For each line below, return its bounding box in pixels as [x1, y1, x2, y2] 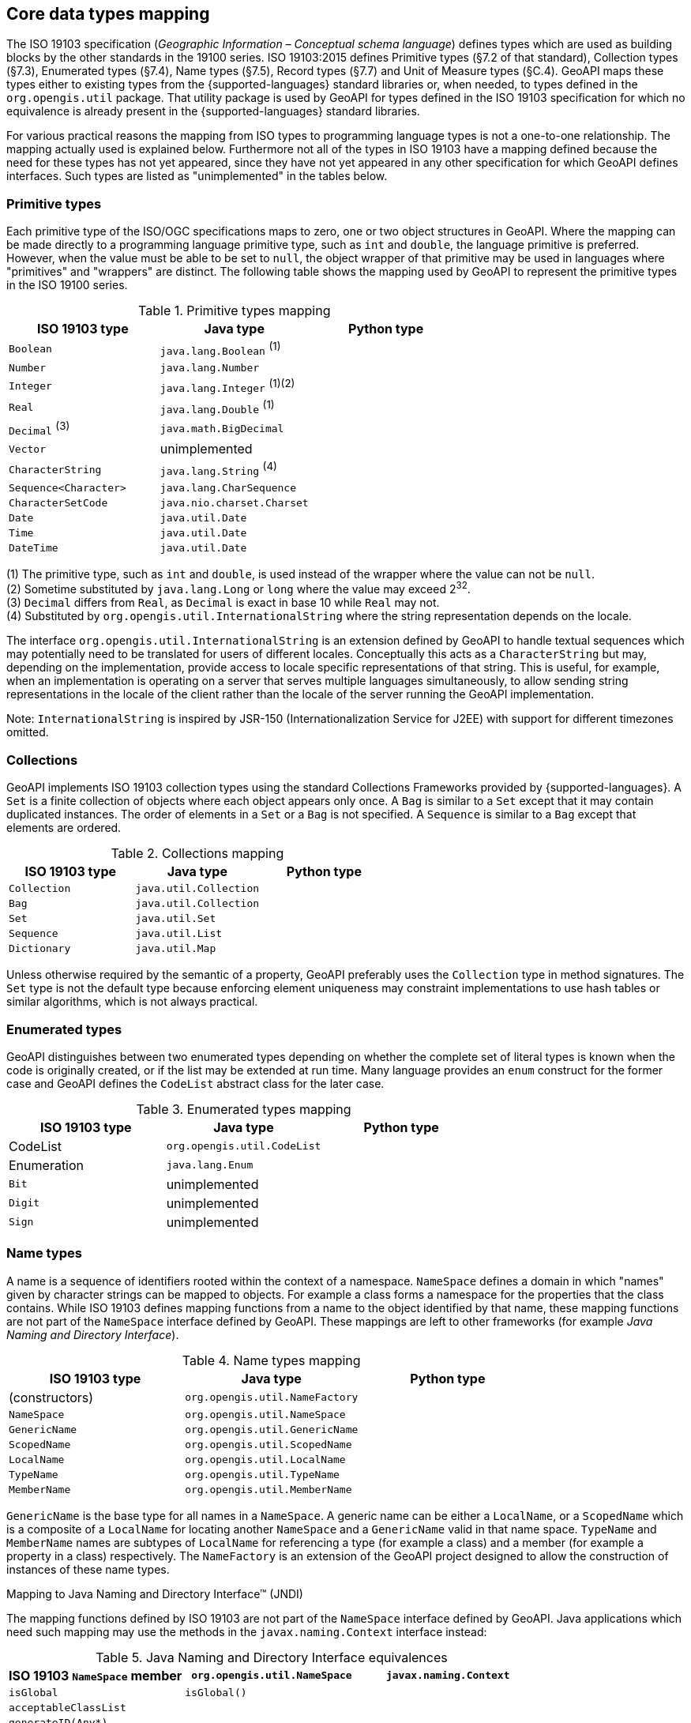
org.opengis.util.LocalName [185, 1453, 346, 1465]
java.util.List [135, 927, 223, 940]
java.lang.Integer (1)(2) [160, 376, 295, 394]
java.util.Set [135, 912, 216, 925]
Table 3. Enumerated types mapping [136, 1100, 351, 1117]
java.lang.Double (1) [160, 397, 275, 416]
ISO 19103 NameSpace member [9, 1667, 182, 1683]
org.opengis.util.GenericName [185, 1423, 359, 1435]
